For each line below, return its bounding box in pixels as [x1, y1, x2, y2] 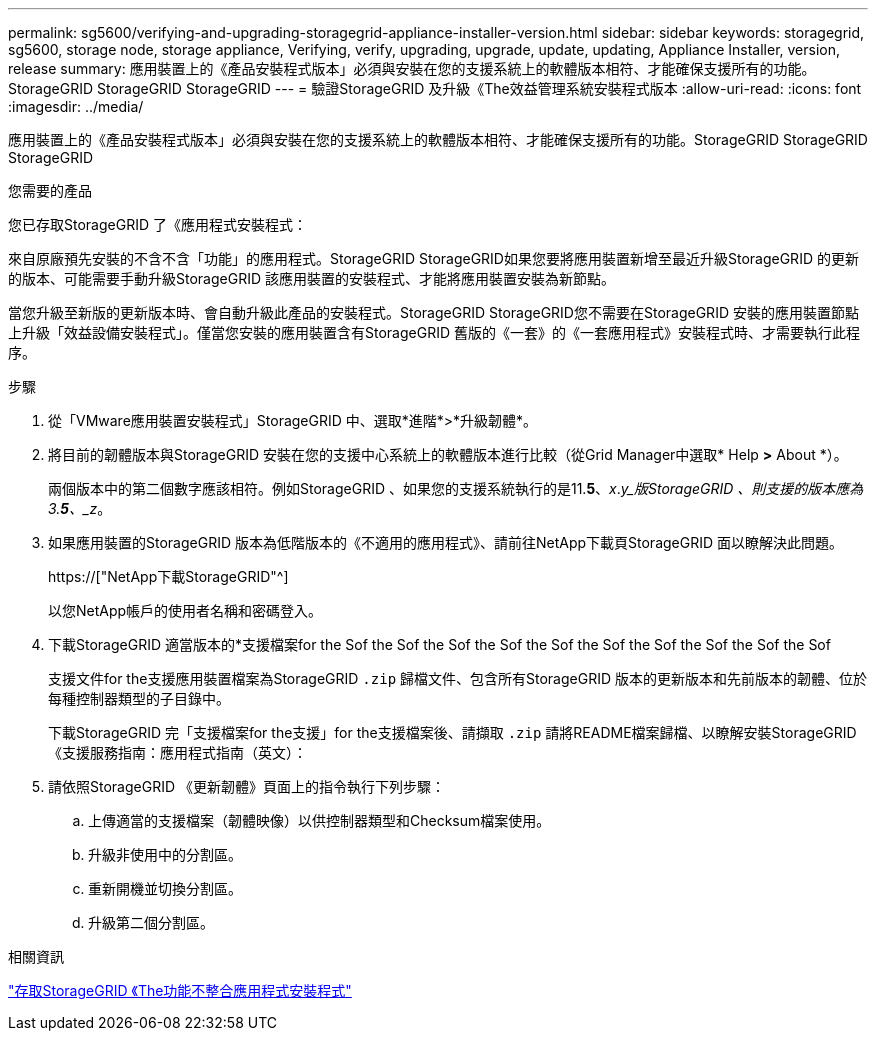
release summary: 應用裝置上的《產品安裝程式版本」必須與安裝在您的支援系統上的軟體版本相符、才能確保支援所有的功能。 [8, 60, 816, 77]
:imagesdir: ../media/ [8, 98, 144, 115]
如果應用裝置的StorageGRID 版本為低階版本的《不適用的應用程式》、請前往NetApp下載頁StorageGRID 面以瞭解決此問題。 [48, 534, 844, 551]
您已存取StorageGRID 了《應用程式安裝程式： [8, 216, 307, 233]
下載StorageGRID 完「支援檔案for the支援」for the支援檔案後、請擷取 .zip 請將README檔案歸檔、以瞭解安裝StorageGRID [48, 724, 857, 741]
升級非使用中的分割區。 [88, 846, 242, 863]
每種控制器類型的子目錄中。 [48, 690, 230, 707]
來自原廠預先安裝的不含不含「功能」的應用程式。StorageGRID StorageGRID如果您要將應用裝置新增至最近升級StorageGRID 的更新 [8, 250, 859, 267]
